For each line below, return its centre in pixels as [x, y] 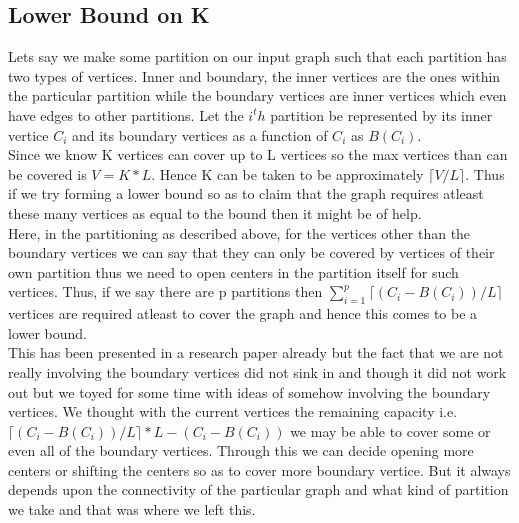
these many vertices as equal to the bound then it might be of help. [215, 212]
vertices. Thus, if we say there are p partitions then [165, 291]
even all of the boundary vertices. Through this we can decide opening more [241, 450]
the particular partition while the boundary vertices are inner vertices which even [257, 95]
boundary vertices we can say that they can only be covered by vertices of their [251, 252]
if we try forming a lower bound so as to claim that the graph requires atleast [246, 193]
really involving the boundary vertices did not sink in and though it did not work [257, 371]
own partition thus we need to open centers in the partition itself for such [233, 271]
